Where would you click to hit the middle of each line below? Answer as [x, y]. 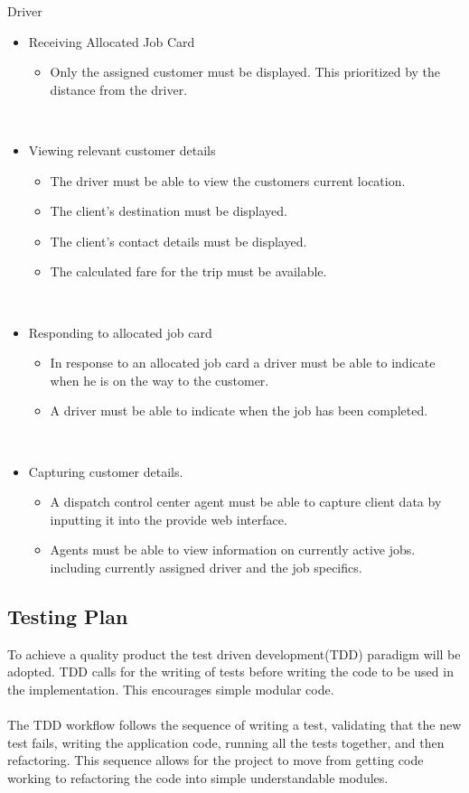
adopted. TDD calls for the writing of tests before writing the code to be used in [230, 672]
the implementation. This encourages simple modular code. [171, 689]
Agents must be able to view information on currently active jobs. [233, 550]
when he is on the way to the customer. [159, 380]
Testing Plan [68, 616]
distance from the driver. [119, 89]
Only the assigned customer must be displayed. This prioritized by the [245, 72]
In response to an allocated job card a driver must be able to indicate [243, 363]
